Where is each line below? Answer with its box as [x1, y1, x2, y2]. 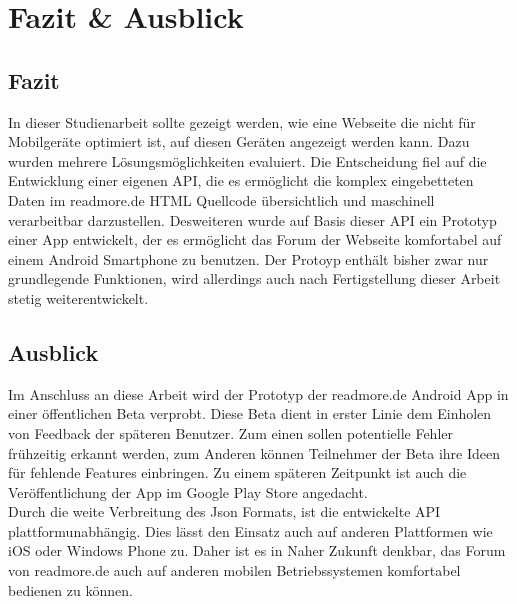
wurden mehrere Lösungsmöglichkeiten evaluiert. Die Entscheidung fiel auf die [8, 150, 487, 171]
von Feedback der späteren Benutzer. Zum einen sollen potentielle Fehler [8, 422, 453, 443]
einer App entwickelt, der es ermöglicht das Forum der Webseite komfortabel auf [8, 229, 502, 250]
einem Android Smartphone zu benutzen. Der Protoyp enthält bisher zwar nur [8, 248, 489, 269]
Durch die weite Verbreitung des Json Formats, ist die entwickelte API [8, 501, 441, 522]
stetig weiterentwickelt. [8, 287, 149, 308]
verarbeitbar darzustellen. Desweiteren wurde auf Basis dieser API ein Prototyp [8, 209, 497, 230]
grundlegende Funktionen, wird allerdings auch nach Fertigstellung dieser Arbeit [8, 268, 501, 289]
